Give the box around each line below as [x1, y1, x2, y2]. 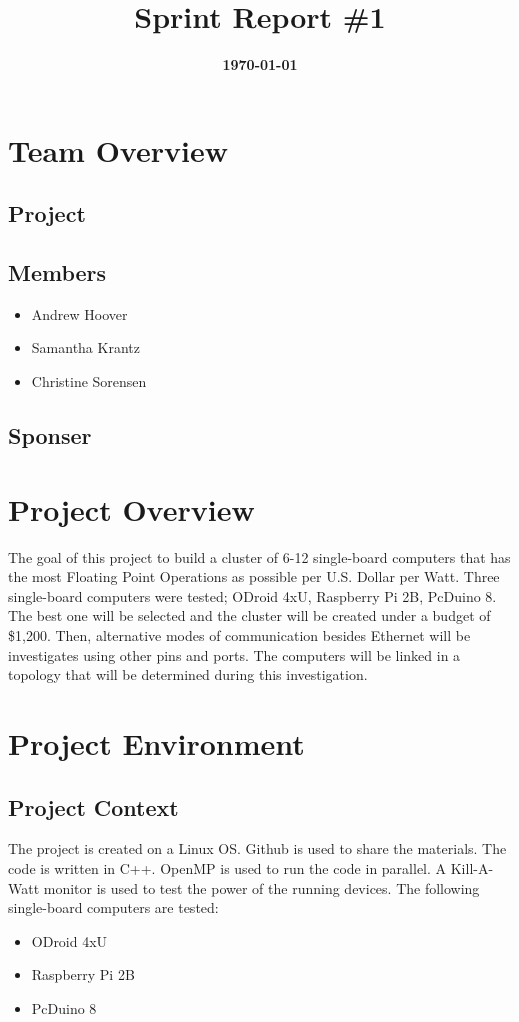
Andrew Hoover [31, 303, 128, 324]
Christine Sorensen [31, 371, 147, 392]
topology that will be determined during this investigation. [8, 664, 368, 685]
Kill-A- [450, 857, 494, 878]
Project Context [8, 791, 179, 822]
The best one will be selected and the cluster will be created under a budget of [8, 605, 491, 626]
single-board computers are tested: [8, 897, 219, 918]
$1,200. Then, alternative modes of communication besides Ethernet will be [8, 624, 471, 645]
